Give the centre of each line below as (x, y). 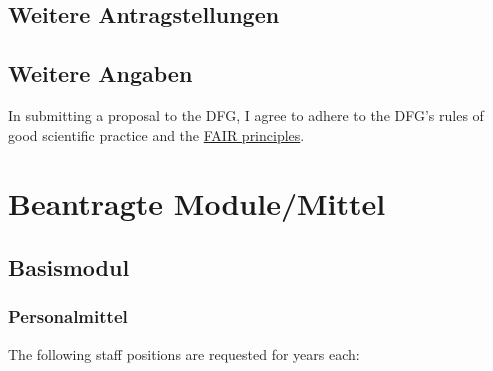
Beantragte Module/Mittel (197, 203)
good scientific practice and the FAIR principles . (156, 134)
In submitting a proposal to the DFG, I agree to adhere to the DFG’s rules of (246, 114)
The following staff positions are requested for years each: (184, 353)
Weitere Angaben (100, 73)
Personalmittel (68, 316)
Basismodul (69, 266)
